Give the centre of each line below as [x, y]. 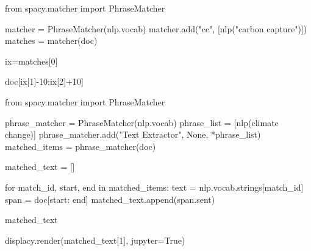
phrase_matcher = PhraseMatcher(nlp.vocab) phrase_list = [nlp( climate [142, 122]
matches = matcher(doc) [51, 41]
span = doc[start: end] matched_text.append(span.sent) [110, 199]
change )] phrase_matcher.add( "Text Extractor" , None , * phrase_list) [133, 134]
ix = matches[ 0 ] [31, 61]
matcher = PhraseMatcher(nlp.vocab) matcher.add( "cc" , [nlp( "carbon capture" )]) [156, 28]
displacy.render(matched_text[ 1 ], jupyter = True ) [95, 240]
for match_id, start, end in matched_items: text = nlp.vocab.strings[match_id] [154, 187]
